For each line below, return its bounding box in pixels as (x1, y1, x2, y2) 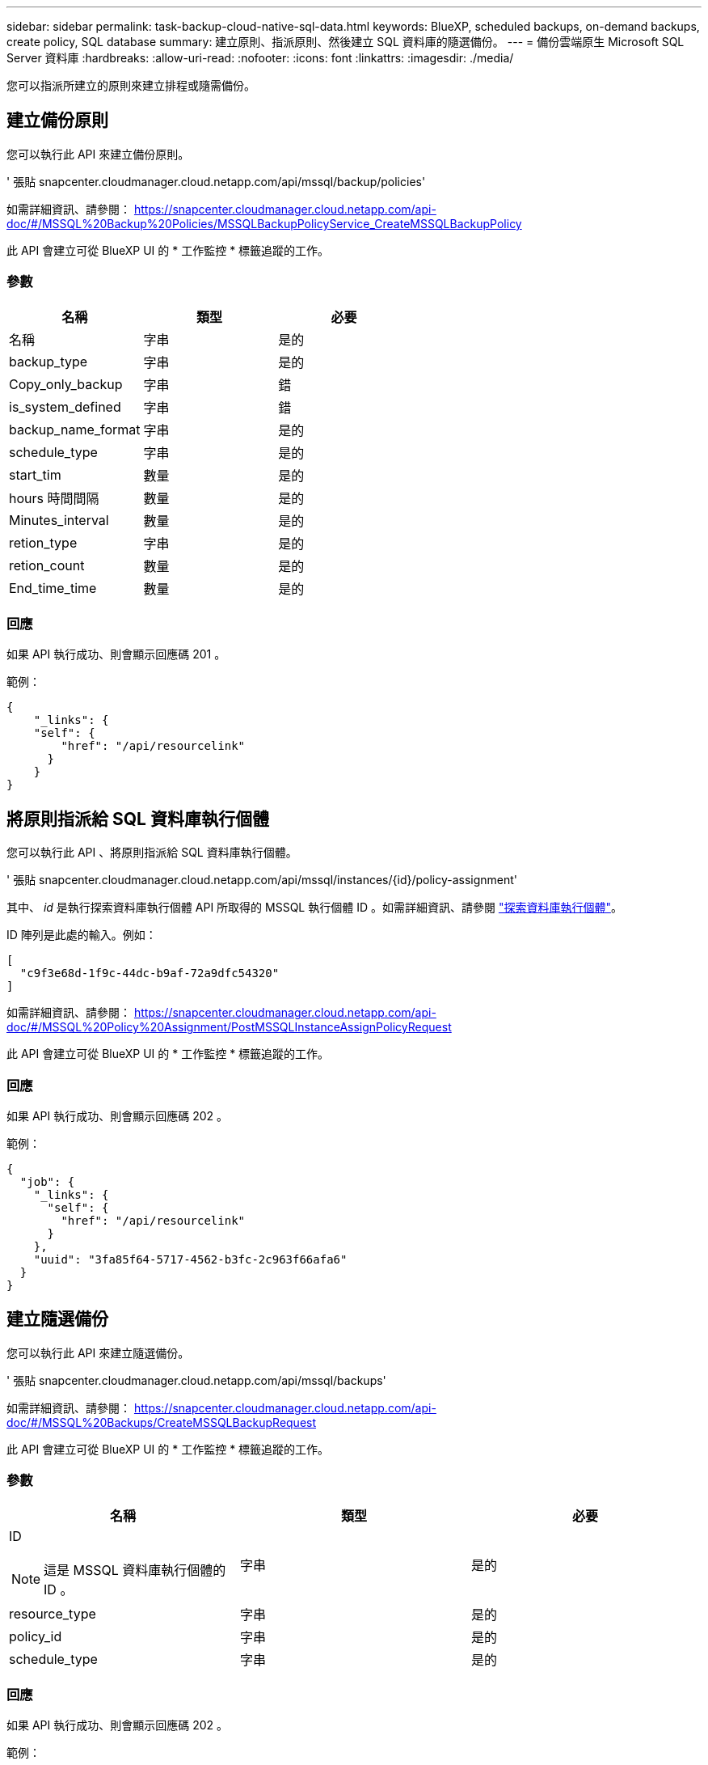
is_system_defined (9, 398, 121, 415)
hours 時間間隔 (9, 489, 99, 506)
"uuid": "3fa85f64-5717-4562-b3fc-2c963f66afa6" (33, 1252, 348, 1266)
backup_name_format (9, 421, 141, 438)
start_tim (9, 466, 61, 483)
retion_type (9, 534, 78, 551)
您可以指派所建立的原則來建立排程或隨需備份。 (6, 78, 255, 92)
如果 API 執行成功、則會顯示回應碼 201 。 (6, 647, 226, 662)
